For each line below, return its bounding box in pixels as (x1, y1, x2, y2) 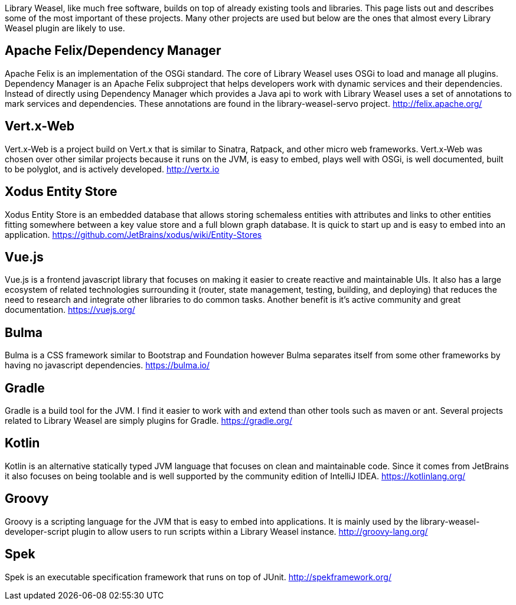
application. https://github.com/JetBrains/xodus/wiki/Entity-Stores (5, 229, 262, 240)
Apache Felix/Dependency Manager (5, 43, 221, 58)
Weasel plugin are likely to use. (5, 23, 125, 33)
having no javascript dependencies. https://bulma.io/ (5, 360, 210, 371)
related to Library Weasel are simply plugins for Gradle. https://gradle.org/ (5, 416, 292, 426)
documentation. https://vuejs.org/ (5, 305, 135, 315)
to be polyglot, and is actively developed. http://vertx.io (5, 163, 220, 174)
